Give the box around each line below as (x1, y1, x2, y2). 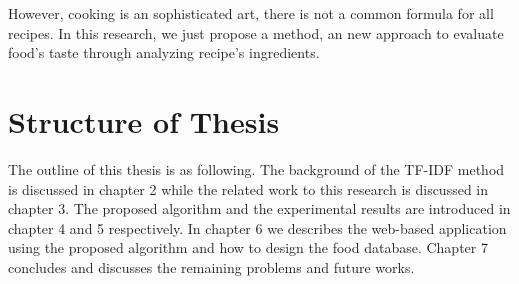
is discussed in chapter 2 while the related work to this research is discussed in (8, 178, 489, 199)
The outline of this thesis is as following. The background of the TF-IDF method (8, 158, 505, 179)
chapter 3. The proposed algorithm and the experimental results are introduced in (8, 198, 511, 219)
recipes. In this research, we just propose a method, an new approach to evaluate (8, 22, 504, 43)
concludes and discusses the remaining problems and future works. (8, 256, 415, 277)
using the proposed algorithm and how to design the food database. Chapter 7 (8, 237, 488, 258)
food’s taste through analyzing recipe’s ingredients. (8, 42, 320, 63)
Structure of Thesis (8, 100, 280, 141)
